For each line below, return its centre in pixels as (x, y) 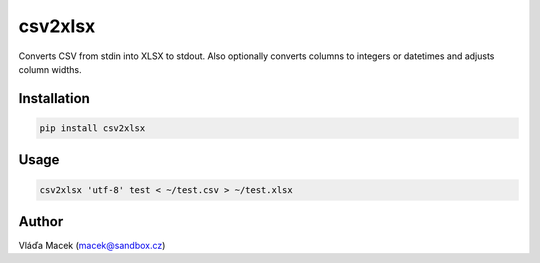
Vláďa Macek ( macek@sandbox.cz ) (92, 246)
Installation (54, 98)
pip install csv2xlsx (92, 128)
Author (41, 221)
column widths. (50, 69)
